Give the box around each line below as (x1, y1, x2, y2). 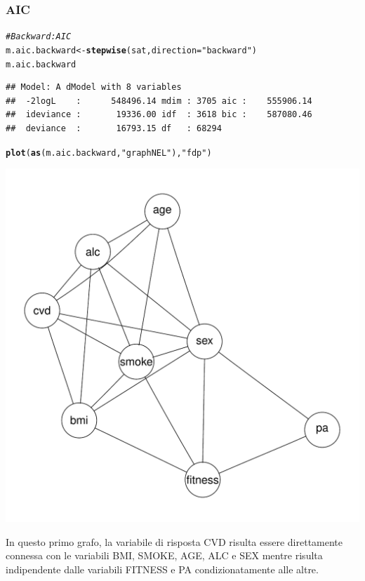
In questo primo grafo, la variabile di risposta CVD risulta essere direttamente (6, 534, 343, 549)
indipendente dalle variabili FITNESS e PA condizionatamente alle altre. (6, 562, 319, 576)
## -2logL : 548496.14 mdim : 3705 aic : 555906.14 (6, 95, 312, 106)
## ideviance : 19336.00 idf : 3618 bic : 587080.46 (6, 109, 312, 120)
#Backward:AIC (6, 32, 72, 42)
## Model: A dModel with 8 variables (6, 82, 182, 93)
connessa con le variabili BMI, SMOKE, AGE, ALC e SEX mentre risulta (6, 548, 323, 563)
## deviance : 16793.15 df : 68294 (6, 123, 222, 133)
